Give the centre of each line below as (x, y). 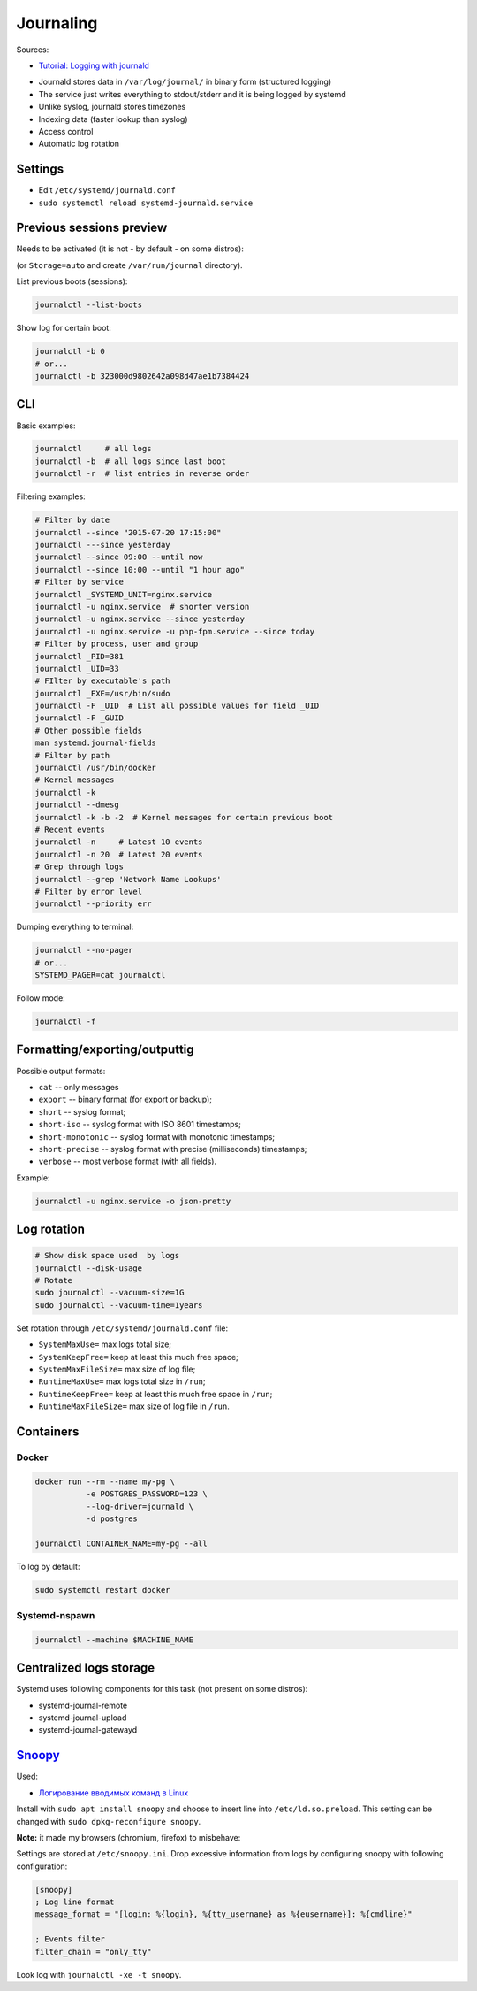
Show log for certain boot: (64, 328)
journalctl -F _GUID (79, 718)
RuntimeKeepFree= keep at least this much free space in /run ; (155, 1394)
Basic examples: (46, 426)
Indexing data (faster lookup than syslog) (113, 119)
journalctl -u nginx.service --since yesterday (140, 619)
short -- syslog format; (82, 1111)
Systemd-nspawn (56, 1615)
